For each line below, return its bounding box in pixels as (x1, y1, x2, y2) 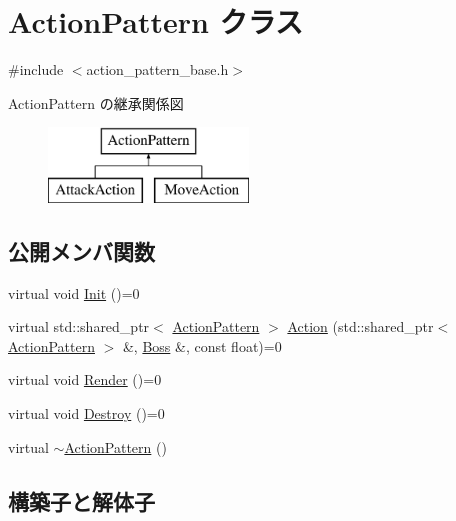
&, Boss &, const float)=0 (122, 335, 282, 356)
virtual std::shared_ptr (8, 316, 150, 337)
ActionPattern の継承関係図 (8, 92, 184, 113)
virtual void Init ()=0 (8, 282, 140, 303)
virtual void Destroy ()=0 (8, 403, 165, 424)
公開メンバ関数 (8, 235, 155, 266)
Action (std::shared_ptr (287, 316, 434, 337)
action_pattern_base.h (86, 59, 229, 80)
